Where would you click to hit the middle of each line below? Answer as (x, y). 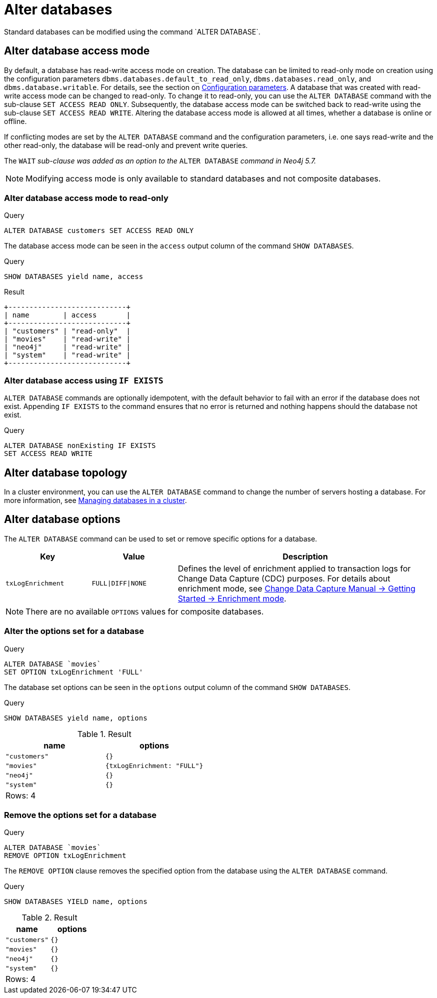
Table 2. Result (49, 918)
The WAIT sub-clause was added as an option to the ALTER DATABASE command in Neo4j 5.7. (160, 160)
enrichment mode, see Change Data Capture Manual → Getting (296, 588)
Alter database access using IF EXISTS (84, 380)
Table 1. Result (104, 734)
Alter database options (62, 519)
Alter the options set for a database (74, 631)
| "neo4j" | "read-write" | (67, 347)
